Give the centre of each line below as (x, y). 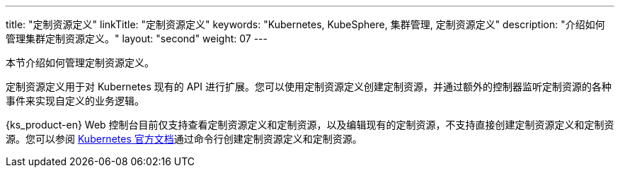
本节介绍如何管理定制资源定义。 (80, 62)
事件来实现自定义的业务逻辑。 (75, 101)
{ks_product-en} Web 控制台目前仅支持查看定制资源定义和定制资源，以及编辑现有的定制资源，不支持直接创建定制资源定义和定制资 (310, 125)
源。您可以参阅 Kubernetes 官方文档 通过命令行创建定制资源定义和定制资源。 (184, 139)
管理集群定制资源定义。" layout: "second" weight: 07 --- (137, 38)
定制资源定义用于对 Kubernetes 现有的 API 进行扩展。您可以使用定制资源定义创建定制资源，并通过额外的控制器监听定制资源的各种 (309, 86)
